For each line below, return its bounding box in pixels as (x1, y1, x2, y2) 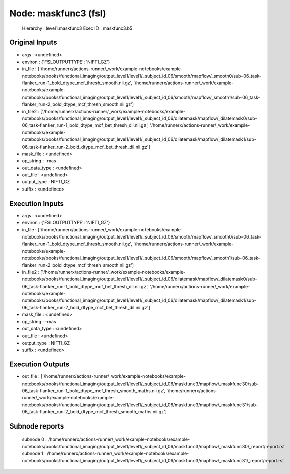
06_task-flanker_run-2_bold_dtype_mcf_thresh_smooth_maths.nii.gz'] (22, 409, 167, 415)
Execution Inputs (9, 199, 64, 208)
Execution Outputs (9, 360, 70, 369)
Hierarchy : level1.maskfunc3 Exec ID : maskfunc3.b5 (22, 25, 133, 31)
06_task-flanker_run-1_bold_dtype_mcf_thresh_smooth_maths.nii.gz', (22, 387, 166, 394)
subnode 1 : (22, 450, 46, 457)
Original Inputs (9, 38, 57, 47)
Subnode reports (9, 422, 64, 431)
